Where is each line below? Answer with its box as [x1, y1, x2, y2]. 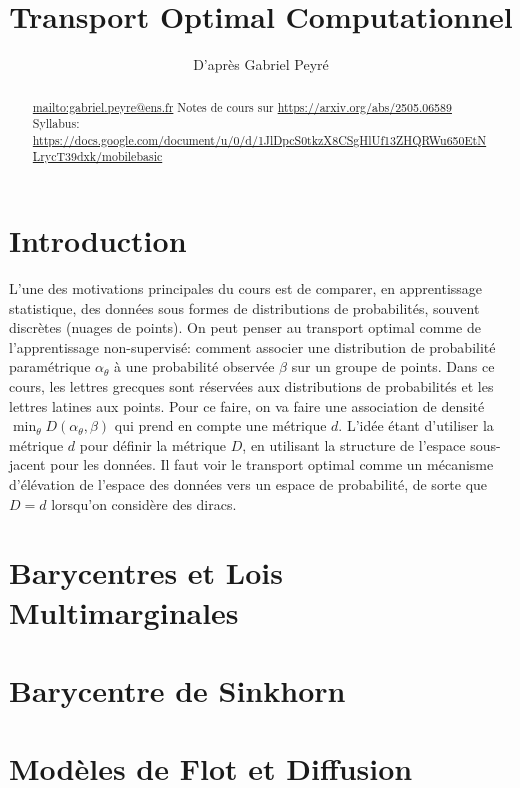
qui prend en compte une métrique [114, 415, 327, 436]
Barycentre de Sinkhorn [9, 669, 346, 710]
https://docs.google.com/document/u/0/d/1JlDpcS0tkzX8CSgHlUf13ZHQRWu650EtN [32, 131, 487, 148]
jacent [9, 454, 46, 475]
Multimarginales [9, 591, 239, 632]
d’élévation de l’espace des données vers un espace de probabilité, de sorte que [9, 474, 488, 495]
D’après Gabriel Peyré [193, 54, 329, 75]
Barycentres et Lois [9, 552, 283, 593]
